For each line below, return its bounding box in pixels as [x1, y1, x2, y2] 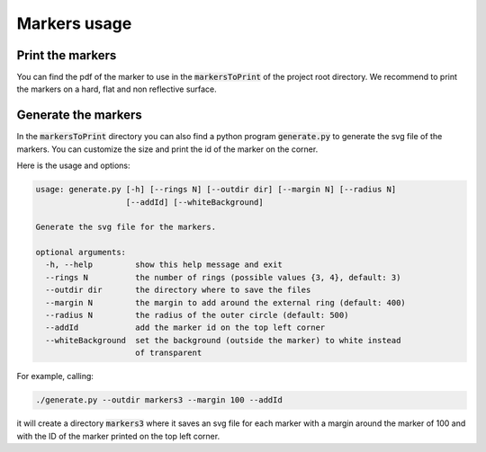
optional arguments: [35, 247, 126, 258]
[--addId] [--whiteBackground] [125, 197, 265, 207]
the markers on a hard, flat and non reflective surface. [16, 84, 218, 94]
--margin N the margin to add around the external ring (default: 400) [45, 297, 407, 307]
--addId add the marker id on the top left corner [45, 323, 326, 332]
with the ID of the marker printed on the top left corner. [16, 430, 220, 441]
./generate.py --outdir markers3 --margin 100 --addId [35, 395, 283, 405]
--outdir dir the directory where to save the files [45, 285, 311, 296]
